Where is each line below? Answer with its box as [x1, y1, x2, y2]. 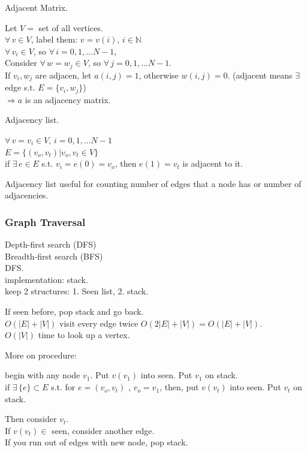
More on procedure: [5, 348, 77, 361]
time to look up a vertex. [38, 329, 130, 341]
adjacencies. [5, 189, 49, 201]
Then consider [5, 412, 57, 425]
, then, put [159, 381, 199, 393]
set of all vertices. [38, 21, 103, 34]
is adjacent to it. [182, 157, 243, 170]
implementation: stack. [5, 273, 88, 285]
